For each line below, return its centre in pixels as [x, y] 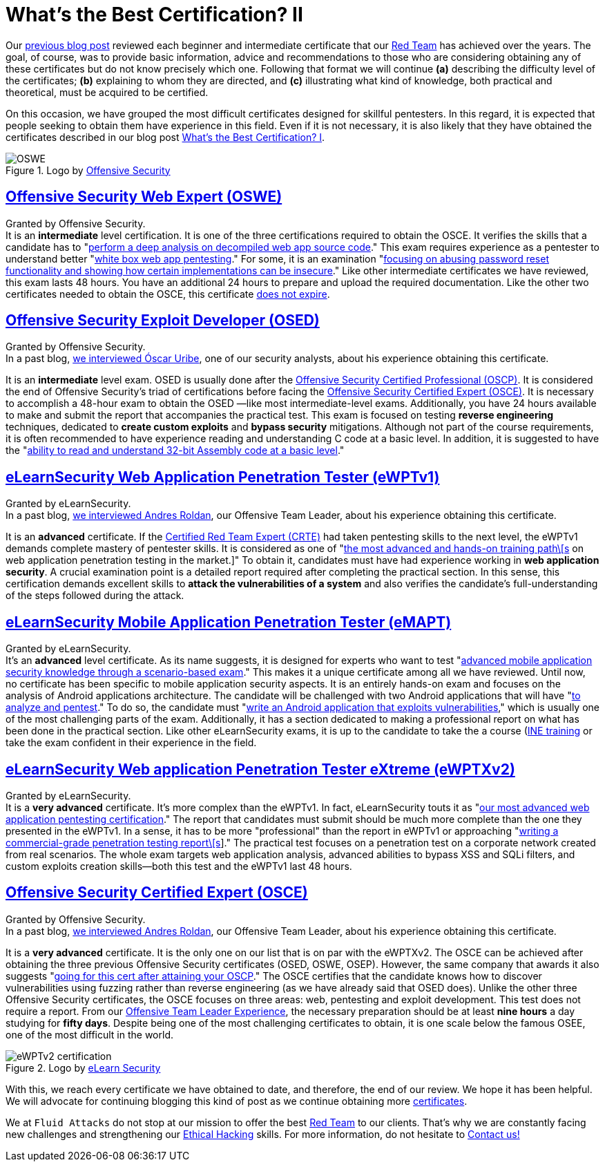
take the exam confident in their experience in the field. [131, 743]
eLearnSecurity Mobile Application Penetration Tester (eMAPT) [229, 622]
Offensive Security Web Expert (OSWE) [144, 197]
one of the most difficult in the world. [90, 1034]
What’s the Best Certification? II [154, 15]
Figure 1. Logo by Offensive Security [88, 170]
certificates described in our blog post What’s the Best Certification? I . [165, 137]
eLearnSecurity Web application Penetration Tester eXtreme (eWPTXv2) [260, 769]
